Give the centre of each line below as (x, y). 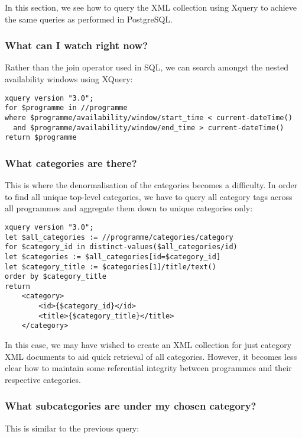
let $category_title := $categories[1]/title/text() (111, 267)
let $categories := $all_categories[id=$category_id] (113, 257)
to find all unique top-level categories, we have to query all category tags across (149, 196)
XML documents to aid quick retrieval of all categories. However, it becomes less (151, 356)
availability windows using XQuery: (69, 79)
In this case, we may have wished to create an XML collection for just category (148, 345)
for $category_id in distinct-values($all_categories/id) (121, 247)
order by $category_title (56, 277)
